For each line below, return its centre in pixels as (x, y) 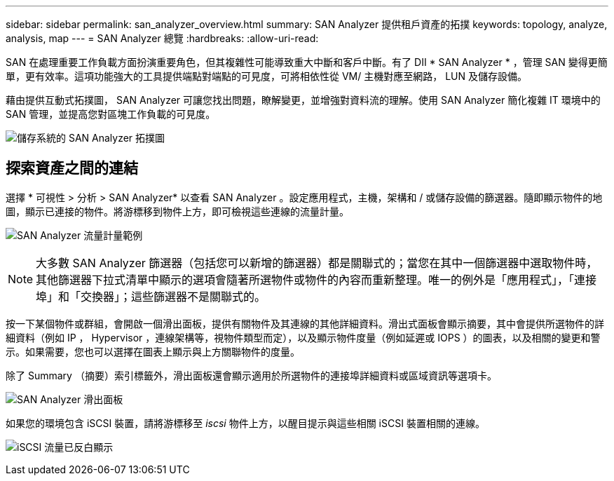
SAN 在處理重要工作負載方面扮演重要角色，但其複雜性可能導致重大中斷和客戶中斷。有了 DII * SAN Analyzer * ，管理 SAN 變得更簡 (307, 62)
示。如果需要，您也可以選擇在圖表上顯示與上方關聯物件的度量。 (153, 351)
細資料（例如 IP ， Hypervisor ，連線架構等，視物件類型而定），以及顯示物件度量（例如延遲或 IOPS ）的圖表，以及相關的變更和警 (303, 337)
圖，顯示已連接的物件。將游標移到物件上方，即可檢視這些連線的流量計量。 (177, 211)
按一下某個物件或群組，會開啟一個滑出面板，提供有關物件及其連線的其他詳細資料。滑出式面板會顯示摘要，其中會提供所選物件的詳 (305, 323)
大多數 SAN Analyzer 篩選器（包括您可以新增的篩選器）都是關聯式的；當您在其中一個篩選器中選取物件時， (317, 263)
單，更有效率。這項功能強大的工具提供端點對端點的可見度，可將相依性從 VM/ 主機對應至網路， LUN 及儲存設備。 (266, 76)
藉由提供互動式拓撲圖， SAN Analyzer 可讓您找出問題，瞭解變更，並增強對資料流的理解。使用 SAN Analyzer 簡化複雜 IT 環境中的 (303, 100)
